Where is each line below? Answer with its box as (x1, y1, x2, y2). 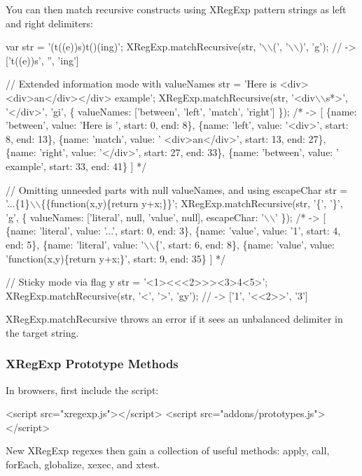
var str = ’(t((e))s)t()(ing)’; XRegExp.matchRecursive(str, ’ (6, 39, 262, 54)
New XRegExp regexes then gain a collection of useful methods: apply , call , (6, 443, 330, 458)
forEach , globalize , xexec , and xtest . (6, 457, 160, 472)
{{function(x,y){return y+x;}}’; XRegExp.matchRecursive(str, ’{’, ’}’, (41, 196, 343, 211)
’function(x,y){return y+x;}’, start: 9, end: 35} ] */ (6, 251, 226, 265)
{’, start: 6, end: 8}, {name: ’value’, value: (155, 237, 335, 251)
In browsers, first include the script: (6, 382, 159, 397)
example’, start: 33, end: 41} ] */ (6, 158, 147, 173)
